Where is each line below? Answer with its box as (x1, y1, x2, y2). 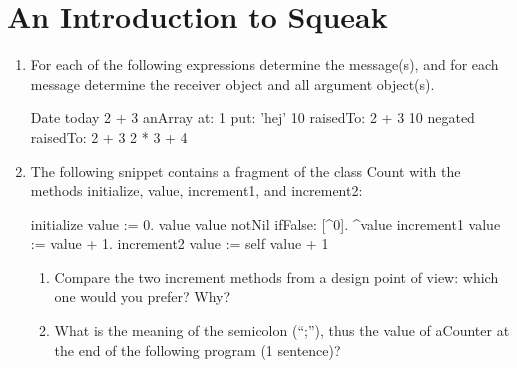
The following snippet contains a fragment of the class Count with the (30, 160, 461, 181)
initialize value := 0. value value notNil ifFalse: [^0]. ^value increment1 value (30, 213, 501, 234)
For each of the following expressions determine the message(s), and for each (30, 54, 499, 75)
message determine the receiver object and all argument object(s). (30, 73, 435, 94)
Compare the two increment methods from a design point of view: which (54, 266, 499, 287)
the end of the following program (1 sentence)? (54, 339, 341, 360)
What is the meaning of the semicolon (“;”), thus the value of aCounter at (54, 320, 510, 341)
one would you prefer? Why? (54, 286, 231, 307)
